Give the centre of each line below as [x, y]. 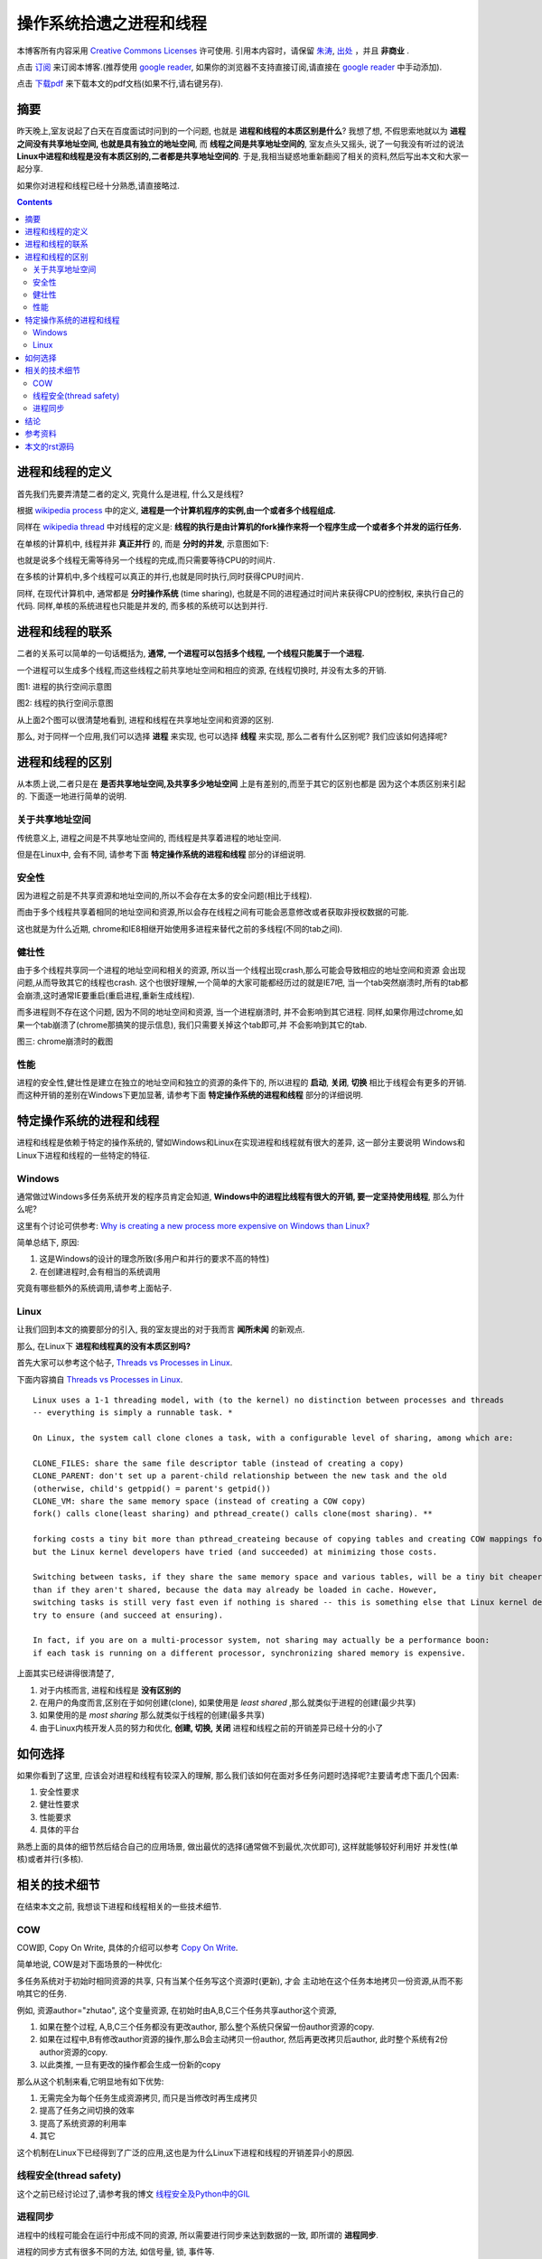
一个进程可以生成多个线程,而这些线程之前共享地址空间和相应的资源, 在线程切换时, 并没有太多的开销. [202, 670]
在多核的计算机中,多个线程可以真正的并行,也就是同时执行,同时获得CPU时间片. [160, 576]
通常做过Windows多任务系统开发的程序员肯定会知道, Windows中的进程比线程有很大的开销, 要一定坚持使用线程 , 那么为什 [241, 1196]
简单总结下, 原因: [48, 1242]
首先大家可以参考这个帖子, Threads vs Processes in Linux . [125, 1363]
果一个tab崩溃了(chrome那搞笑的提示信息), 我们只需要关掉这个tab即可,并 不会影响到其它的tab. [192, 1025]
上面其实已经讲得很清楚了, [65, 1673]
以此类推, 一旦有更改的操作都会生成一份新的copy [130, 2065]
